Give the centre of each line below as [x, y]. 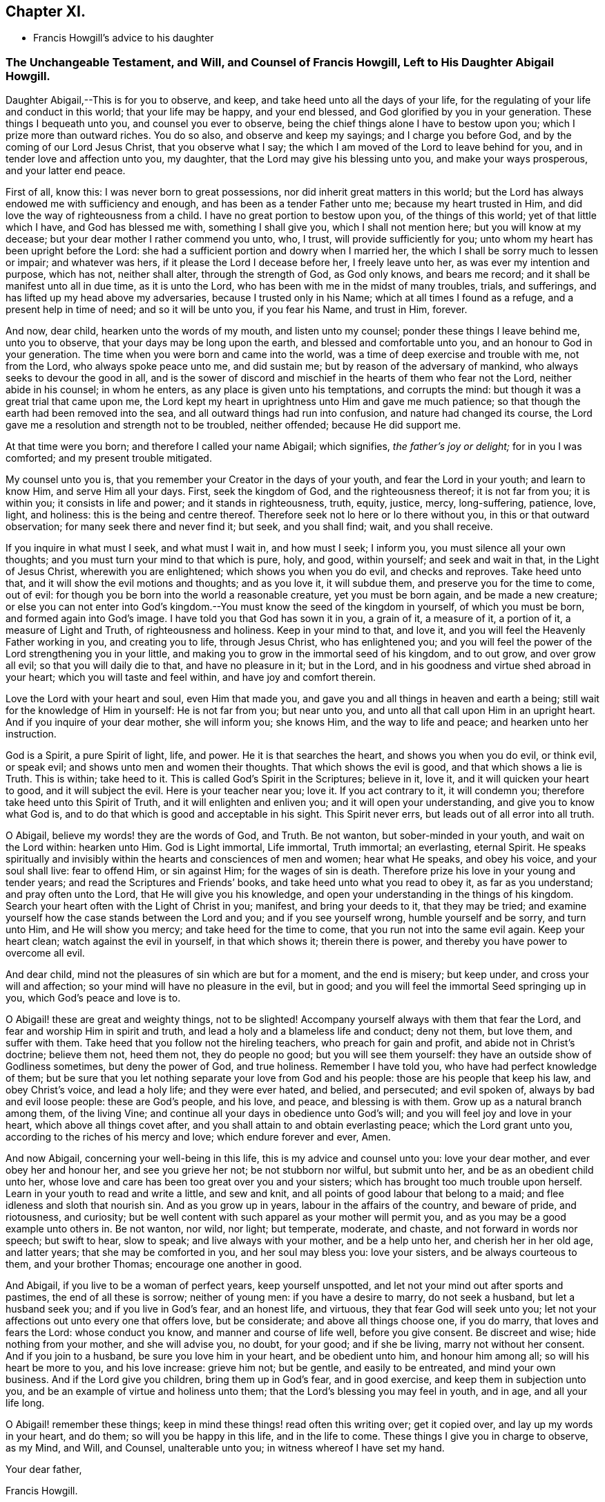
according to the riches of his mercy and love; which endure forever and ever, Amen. [198, 1137]
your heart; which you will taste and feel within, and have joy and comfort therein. [191, 677]
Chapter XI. [46, 11]
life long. [25, 1403]
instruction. [31, 734]
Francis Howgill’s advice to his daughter [124, 38]
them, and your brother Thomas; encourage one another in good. [154, 1264]
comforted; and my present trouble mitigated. [109, 458]
